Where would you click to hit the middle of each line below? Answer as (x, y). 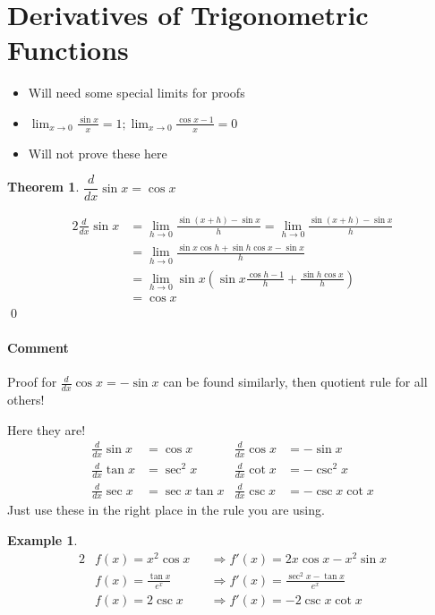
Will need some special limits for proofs (136, 93)
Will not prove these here (98, 153)
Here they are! (47, 429)
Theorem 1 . (43, 187)
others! (26, 400)
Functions (68, 50)
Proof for (32, 382)
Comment (38, 348)
